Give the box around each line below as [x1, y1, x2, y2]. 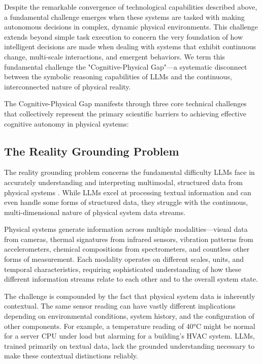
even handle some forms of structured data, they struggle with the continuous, [4, 197, 248, 207]
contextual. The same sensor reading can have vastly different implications [4, 300, 236, 311]
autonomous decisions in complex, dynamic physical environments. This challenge [4, 21, 258, 32]
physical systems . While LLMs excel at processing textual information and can [4, 187, 251, 197]
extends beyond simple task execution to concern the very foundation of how [4, 31, 243, 42]
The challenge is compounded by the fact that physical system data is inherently [4, 290, 255, 301]
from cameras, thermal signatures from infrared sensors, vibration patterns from [4, 233, 253, 244]
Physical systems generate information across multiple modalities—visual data [4, 224, 248, 234]
